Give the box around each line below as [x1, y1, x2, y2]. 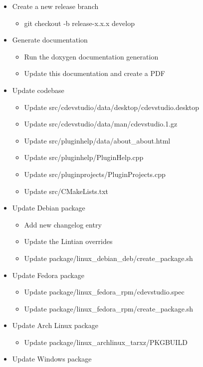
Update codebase [12, 84, 64, 95]
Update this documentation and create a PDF [24, 68, 165, 78]
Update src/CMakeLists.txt [24, 185, 109, 196]
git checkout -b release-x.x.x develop [24, 17, 135, 28]
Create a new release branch [12, 1, 99, 11]
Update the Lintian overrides [24, 236, 113, 246]
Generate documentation [12, 34, 88, 45]
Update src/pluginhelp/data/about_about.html [24, 135, 171, 145]
